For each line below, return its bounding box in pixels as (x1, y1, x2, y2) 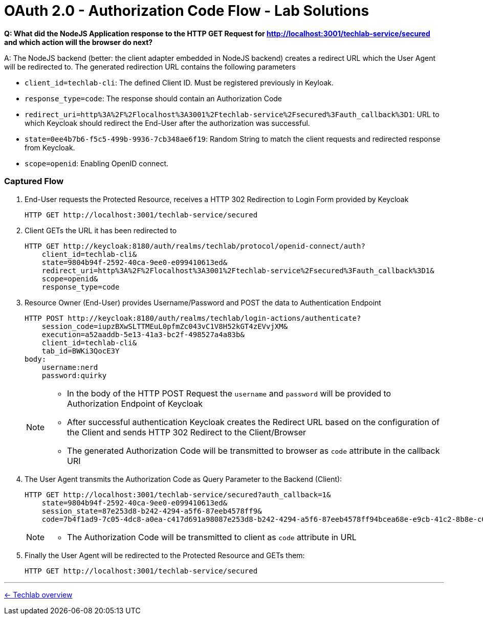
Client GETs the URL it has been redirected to (25, 226, 177, 235)
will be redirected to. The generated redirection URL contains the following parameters (4, 62, 296, 71)
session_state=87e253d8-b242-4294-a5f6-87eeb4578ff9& (41, 506, 262, 515)
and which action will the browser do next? (4, 37, 153, 47)
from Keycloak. (25, 143, 75, 152)
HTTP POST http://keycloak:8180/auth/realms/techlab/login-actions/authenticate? (25, 314, 361, 322)
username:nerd (41, 363, 98, 371)
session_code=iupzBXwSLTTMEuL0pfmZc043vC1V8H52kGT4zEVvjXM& (41, 322, 288, 330)
